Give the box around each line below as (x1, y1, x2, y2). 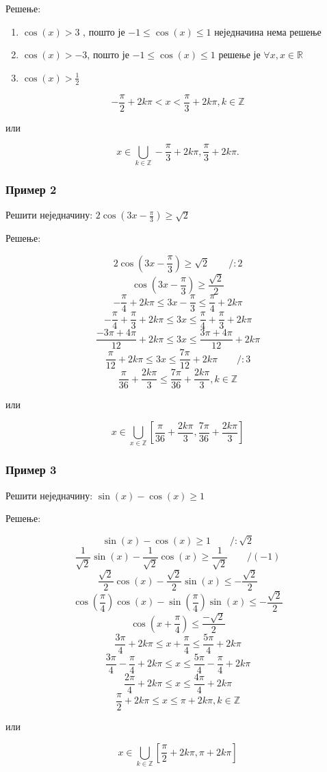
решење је (218, 47, 261, 62)
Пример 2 (5, 180, 57, 197)
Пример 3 (5, 461, 57, 478)
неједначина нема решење (214, 24, 322, 38)
